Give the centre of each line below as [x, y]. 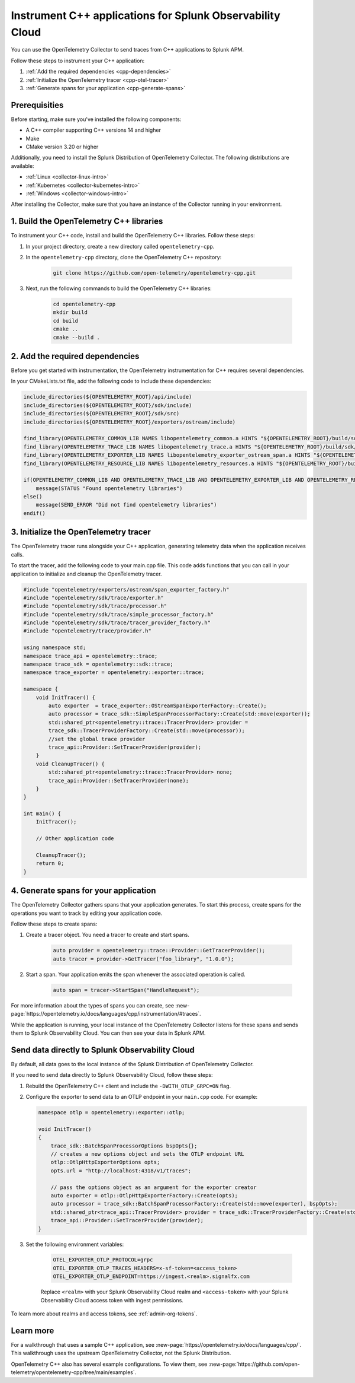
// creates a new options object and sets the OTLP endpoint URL [147, 1154]
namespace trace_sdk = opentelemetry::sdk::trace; [99, 664]
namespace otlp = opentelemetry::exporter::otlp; [112, 1113]
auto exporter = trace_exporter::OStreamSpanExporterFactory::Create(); [158, 706]
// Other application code [75, 839]
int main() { [42, 814]
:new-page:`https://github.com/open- [254, 1364]
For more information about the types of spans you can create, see [93, 1005]
